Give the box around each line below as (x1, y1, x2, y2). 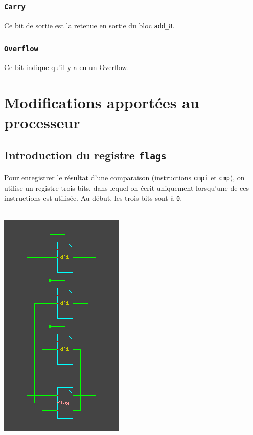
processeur (4, 112, 80, 133)
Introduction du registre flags (4, 147, 167, 163)
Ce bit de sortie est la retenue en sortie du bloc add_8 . (4, 19, 175, 30)
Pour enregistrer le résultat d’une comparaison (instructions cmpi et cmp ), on (4, 172, 245, 183)
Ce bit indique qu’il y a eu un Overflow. (4, 62, 129, 73)
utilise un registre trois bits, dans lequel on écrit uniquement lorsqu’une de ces (4, 182, 249, 193)
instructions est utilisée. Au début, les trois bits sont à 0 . (4, 192, 182, 203)
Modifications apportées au (4, 92, 199, 112)
